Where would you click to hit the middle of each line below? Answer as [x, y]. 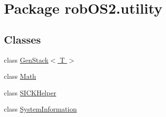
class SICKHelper [30, 92]
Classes [22, 39]
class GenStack [26, 59]
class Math [20, 76]
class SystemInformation [41, 109]
